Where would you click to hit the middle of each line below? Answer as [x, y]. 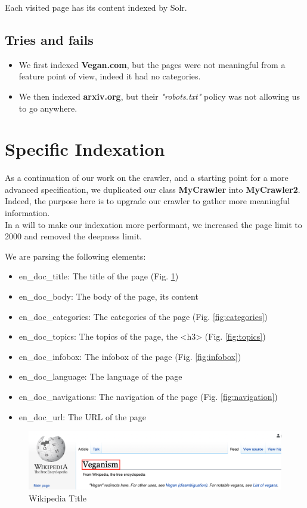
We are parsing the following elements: [75, 256]
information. [27, 213]
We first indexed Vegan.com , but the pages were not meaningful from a [152, 64]
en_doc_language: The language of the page [100, 376]
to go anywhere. [48, 108]
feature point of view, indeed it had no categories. [110, 76]
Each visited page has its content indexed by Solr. [96, 7]
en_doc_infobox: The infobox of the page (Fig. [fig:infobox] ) [130, 356]
